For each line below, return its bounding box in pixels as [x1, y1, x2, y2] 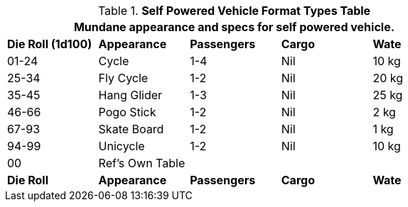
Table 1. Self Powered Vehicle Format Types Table [97, 4, 371, 18]
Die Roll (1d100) [7, 37, 92, 51]
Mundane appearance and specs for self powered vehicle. [73, 20, 395, 34]
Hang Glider [98, 88, 163, 102]
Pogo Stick [98, 105, 156, 119]
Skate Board [98, 122, 164, 136]
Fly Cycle [98, 71, 149, 85]
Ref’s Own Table [98, 156, 186, 170]
